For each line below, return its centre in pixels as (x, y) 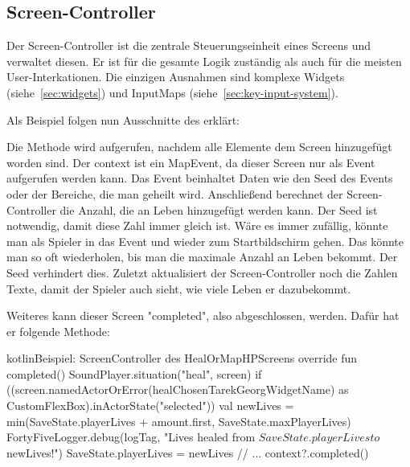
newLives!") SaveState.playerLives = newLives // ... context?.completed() (188, 452)
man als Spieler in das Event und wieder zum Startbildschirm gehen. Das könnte (205, 241)
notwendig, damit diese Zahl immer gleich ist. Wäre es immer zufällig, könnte (197, 225)
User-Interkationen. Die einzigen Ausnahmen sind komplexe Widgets (176, 77)
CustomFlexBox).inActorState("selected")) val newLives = (150, 406)
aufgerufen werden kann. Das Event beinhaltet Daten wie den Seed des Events (200, 178)
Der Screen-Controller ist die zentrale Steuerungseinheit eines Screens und (189, 45)
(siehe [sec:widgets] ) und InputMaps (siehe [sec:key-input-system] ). (172, 92)
